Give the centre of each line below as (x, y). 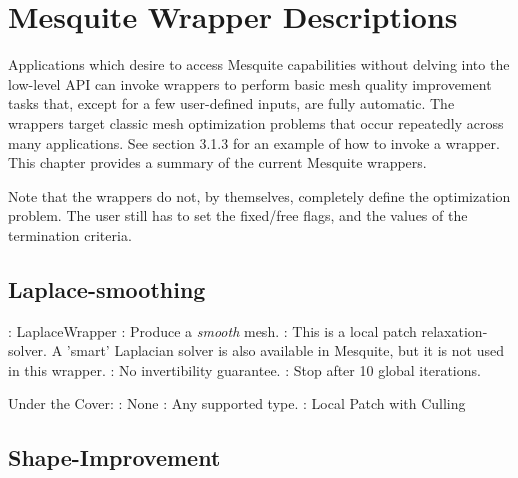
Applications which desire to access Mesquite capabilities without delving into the (259, 64)
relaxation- (454, 330)
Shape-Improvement (114, 457)
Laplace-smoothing (107, 288)
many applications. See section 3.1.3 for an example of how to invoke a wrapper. (254, 142)
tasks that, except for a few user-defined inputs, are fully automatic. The (231, 103)
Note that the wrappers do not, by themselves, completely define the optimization (259, 195)
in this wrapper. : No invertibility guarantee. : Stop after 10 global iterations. (244, 369)
